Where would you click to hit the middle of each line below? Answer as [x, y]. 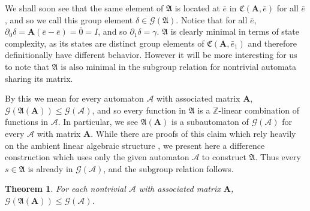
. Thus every [278, 157]
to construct [224, 157]
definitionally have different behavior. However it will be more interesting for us [151, 55]
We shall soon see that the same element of [84, 8]
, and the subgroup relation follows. [168, 168]
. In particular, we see [98, 122]
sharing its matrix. [39, 78]
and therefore [272, 43]
